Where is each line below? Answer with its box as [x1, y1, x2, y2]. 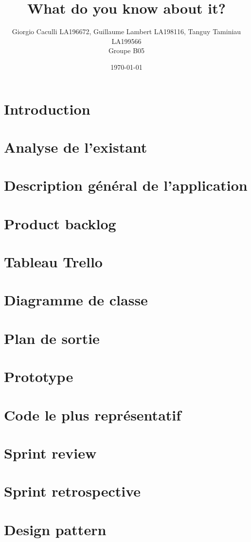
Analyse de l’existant [4, 137, 147, 157]
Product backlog [4, 213, 116, 233]
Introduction [4, 99, 90, 119]
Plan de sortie [4, 328, 100, 348]
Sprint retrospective [4, 481, 141, 501]
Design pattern [4, 519, 107, 539]
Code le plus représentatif [4, 404, 181, 424]
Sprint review [4, 442, 97, 462]
